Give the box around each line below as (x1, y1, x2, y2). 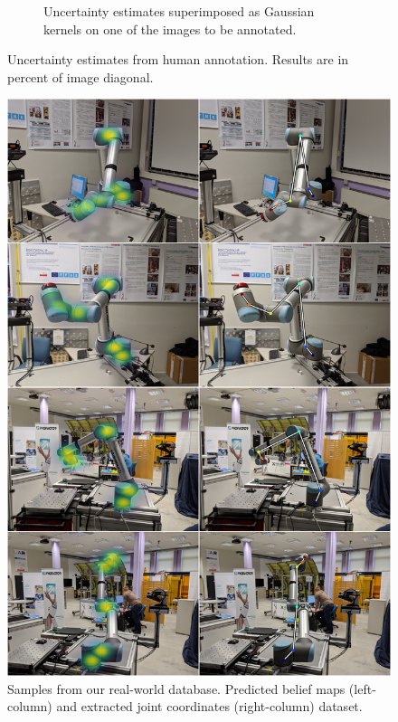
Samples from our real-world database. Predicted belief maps (7, 679, 346, 698)
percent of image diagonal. (7, 67, 154, 86)
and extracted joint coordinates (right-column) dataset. (56, 697, 363, 716)
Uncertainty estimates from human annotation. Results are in (7, 50, 349, 69)
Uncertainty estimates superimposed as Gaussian (43, 2, 315, 20)
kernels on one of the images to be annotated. (43, 19, 297, 38)
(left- (348, 679, 376, 698)
